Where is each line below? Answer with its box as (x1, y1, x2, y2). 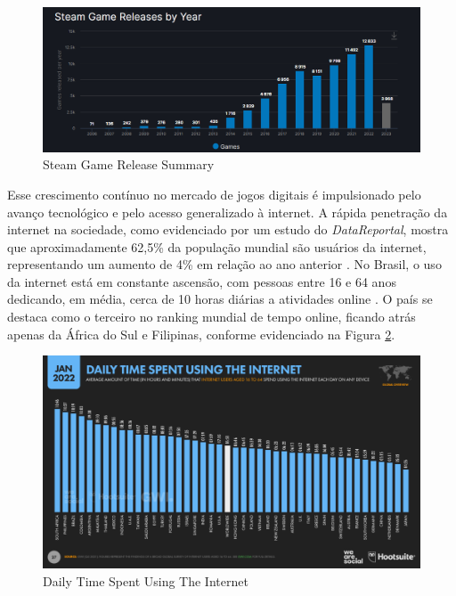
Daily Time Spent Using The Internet (43, 571, 248, 590)
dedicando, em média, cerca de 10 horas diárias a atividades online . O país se (7, 290, 433, 308)
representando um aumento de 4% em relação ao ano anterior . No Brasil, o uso (7, 255, 442, 274)
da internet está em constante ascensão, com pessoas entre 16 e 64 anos (7, 272, 396, 290)
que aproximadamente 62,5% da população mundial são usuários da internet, (7, 237, 427, 256)
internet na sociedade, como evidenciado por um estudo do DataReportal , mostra (7, 220, 449, 239)
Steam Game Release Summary (43, 155, 215, 174)
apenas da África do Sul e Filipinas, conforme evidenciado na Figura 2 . (7, 324, 395, 343)
